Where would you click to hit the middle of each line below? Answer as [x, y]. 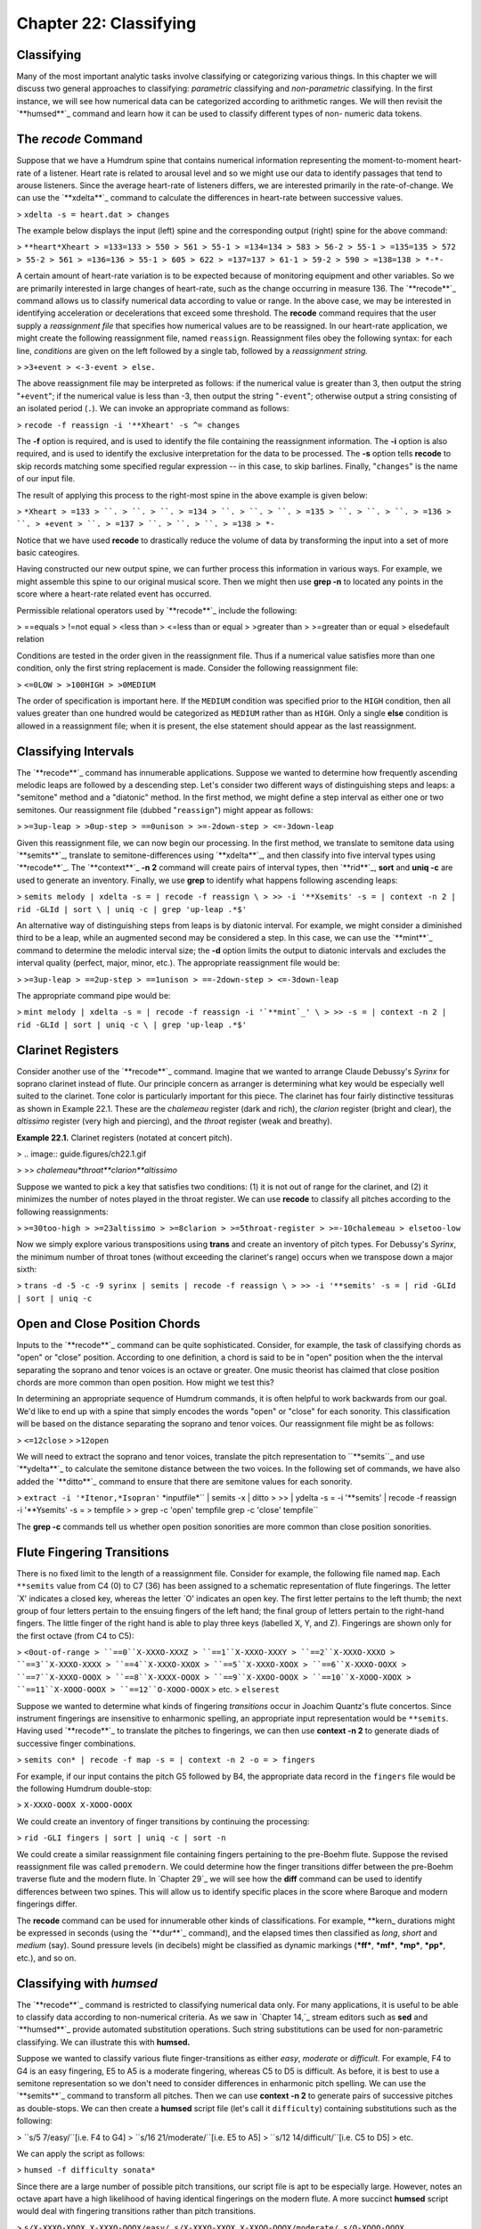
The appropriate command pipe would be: [94, 995]
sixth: [27, 1270]
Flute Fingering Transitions [93, 1552]
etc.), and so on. [46, 1958]
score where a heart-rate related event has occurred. [114, 594]
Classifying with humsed [87, 1983]
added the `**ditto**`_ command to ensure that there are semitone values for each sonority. [184, 1481]
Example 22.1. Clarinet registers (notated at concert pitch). [124, 1138]
